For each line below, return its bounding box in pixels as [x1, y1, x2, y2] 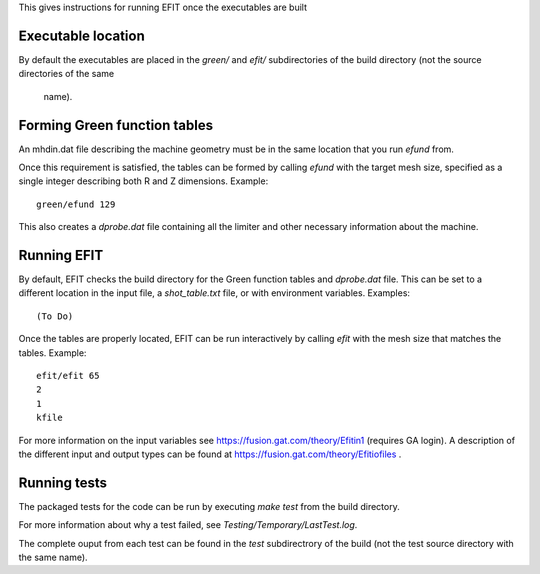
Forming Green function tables [18, 116, 214, 134]
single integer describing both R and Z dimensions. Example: [18, 175, 269, 187]
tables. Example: [18, 346, 87, 359]
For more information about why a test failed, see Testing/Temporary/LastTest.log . [18, 519, 358, 531]
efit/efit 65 [36, 370, 100, 382]
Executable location [18, 27, 145, 44]
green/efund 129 [36, 198, 116, 210]
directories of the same [18, 68, 115, 80]
